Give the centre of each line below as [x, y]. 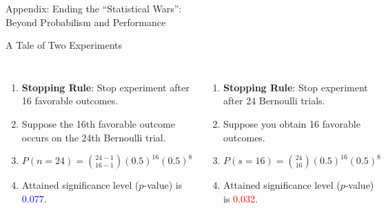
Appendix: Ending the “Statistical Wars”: [94, 8]
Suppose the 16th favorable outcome [98, 123]
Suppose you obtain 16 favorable [292, 123]
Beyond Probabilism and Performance [86, 22]
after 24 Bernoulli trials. [274, 101]
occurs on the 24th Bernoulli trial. [94, 137]
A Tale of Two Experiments [64, 45]
